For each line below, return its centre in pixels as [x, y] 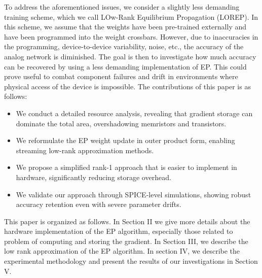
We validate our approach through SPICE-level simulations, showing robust [134, 194]
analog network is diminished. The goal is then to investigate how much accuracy [130, 56]
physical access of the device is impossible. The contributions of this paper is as [127, 86]
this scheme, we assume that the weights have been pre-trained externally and [125, 27]
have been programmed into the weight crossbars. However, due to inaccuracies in [131, 36]
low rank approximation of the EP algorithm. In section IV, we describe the [122, 251]
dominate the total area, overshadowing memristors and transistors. [121, 123]
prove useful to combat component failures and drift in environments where [121, 76]
